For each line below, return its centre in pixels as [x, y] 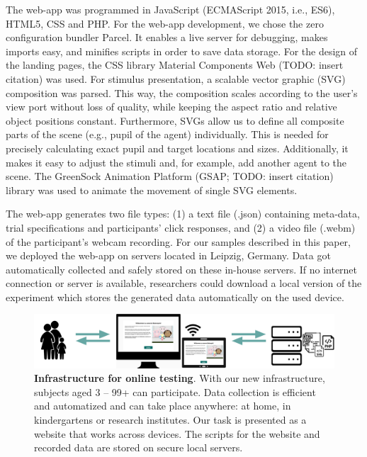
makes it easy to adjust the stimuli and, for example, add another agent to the [176, 162]
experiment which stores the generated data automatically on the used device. [175, 297]
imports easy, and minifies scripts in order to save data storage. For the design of [182, 51]
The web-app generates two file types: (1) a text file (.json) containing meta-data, [183, 214]
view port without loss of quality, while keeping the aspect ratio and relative [171, 107]
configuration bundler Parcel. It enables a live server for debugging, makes [167, 37]
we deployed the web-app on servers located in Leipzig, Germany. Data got [168, 255]
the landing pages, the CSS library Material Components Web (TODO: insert [175, 65]
